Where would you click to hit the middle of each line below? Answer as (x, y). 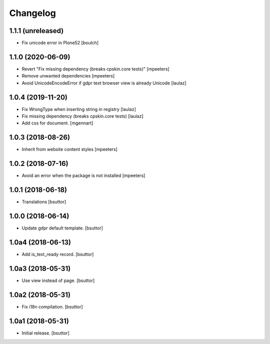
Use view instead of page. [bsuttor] (58, 280)
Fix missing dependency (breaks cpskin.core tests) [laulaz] (82, 116)
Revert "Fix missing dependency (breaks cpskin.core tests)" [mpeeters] (95, 69)
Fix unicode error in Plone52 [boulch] (60, 43)
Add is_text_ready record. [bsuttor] (58, 254)
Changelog (32, 13)
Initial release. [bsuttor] (45, 333)
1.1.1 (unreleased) (36, 31)
